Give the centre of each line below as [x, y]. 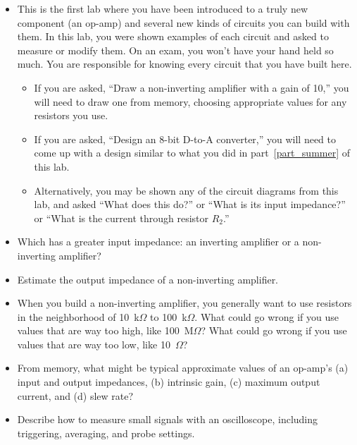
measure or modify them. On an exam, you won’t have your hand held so [175, 50]
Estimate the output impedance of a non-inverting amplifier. [148, 279]
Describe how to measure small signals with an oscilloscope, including [168, 419]
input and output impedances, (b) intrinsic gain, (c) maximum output [169, 382]
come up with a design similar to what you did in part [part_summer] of [192, 153]
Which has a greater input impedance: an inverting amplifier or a [158, 242]
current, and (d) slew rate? [75, 395]
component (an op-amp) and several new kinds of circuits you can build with [183, 22]
